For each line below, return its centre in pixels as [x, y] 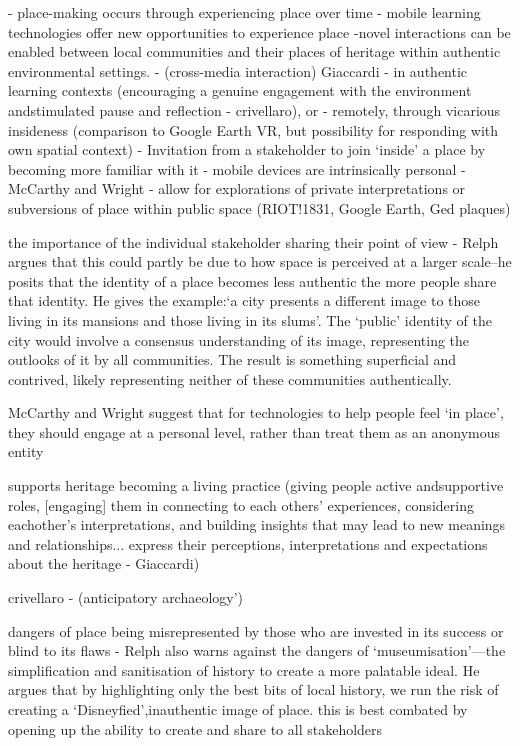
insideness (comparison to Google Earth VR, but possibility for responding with [253, 129]
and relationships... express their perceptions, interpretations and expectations [248, 543]
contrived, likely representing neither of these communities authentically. [230, 378]
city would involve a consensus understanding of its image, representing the [239, 339]
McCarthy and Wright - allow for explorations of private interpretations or [237, 188]
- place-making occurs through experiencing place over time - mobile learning [244, 12]
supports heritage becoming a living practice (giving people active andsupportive [256, 485]
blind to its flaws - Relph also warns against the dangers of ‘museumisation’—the [257, 650]
